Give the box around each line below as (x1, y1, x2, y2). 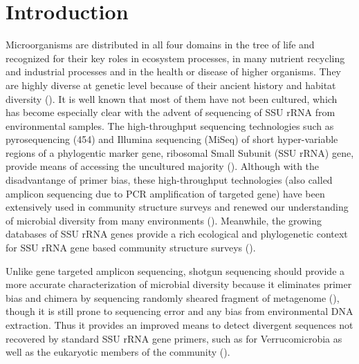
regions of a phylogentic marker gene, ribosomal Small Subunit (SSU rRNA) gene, (6, 145, 354, 160)
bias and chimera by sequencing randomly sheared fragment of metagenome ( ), (6, 290, 340, 305)
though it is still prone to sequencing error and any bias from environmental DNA (6, 304, 353, 318)
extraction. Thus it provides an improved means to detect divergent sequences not (6, 318, 353, 332)
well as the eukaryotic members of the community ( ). (6, 345, 230, 359)
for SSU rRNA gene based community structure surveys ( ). (6, 240, 256, 255)
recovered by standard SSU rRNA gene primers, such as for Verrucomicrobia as (6, 331, 342, 345)
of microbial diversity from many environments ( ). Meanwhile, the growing (6, 213, 322, 227)
